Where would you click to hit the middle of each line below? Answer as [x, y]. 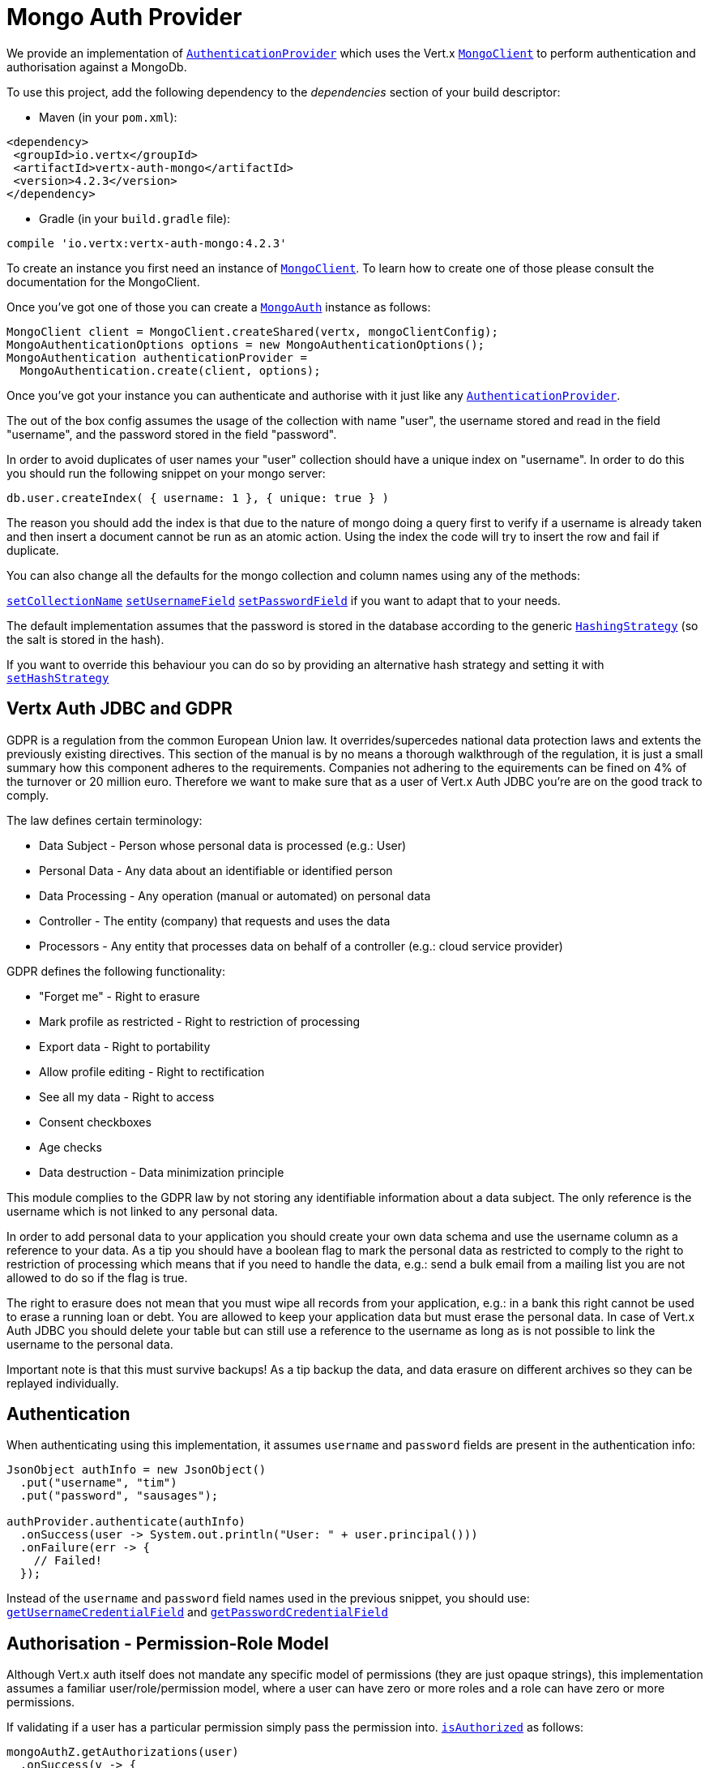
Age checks [70, 1147]
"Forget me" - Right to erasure [120, 996]
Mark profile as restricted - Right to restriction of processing [200, 1021]
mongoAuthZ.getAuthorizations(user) [123, 1752]
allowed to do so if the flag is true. [97, 1277]
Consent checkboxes [95, 1122]
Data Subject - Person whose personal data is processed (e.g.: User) [223, 845]
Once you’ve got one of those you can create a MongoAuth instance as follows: [219, 307]
